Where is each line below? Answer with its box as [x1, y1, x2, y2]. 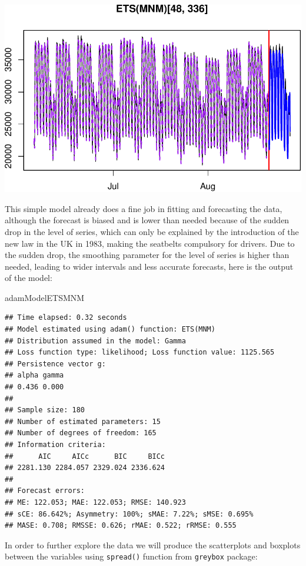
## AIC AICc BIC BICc [5, 452, 165, 461]
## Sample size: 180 [5, 406, 85, 415]
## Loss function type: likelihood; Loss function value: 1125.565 [5, 348, 275, 357]
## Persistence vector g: [5, 359, 106, 368]
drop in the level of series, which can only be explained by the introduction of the [5, 225, 299, 237]
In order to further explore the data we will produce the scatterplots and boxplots [5, 538, 301, 551]
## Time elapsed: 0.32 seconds [5, 313, 127, 322]
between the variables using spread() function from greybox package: [5, 550, 258, 562]
